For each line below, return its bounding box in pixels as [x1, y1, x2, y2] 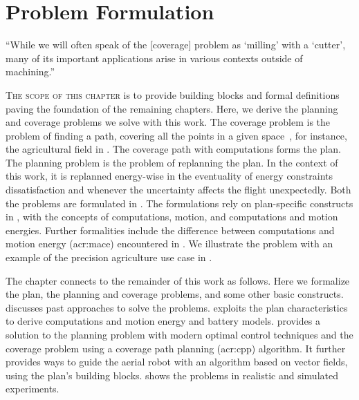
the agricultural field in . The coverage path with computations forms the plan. [6, 142, 341, 156]
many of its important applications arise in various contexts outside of [6, 50, 303, 65]
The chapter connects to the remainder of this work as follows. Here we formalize [6, 273, 350, 287]
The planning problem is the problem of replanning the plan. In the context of [6, 155, 338, 169]
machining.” [6, 64, 55, 79]
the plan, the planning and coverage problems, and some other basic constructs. [6, 287, 344, 301]
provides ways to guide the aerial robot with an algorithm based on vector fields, [6, 354, 348, 369]
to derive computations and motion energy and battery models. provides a [6, 314, 321, 328]
